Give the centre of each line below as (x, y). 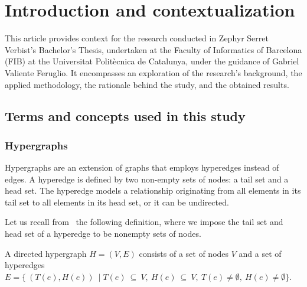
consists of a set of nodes (184, 253)
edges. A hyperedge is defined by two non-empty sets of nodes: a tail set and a (147, 179)
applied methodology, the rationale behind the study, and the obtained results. (147, 84)
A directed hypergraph (46, 253)
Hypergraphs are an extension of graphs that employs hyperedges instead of (142, 167)
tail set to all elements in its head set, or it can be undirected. (117, 202)
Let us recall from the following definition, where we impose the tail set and (144, 222)
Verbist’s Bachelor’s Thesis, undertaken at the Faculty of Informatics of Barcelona (153, 49)
